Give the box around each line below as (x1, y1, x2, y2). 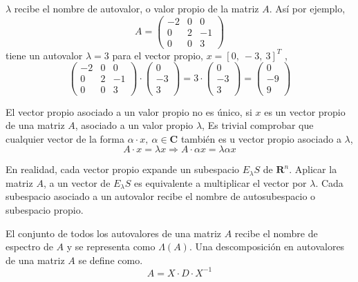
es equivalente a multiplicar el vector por (134, 175, 307, 190)
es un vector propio (264, 104, 346, 119)
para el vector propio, (112, 48, 203, 62)
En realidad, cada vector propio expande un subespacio (6, 162, 240, 177)
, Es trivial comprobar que (202, 118, 314, 132)
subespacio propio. (6, 203, 84, 217)
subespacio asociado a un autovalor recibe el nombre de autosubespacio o (6, 189, 316, 203)
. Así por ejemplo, (269, 1, 346, 15)
